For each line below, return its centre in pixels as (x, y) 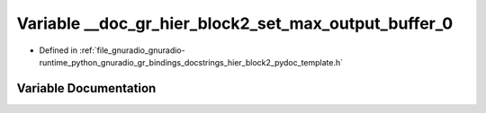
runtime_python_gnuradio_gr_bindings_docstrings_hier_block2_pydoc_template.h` (191, 62)
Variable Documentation (86, 88)
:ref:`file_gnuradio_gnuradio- (132, 50)
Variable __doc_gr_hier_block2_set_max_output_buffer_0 (235, 23)
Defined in (58, 50)
